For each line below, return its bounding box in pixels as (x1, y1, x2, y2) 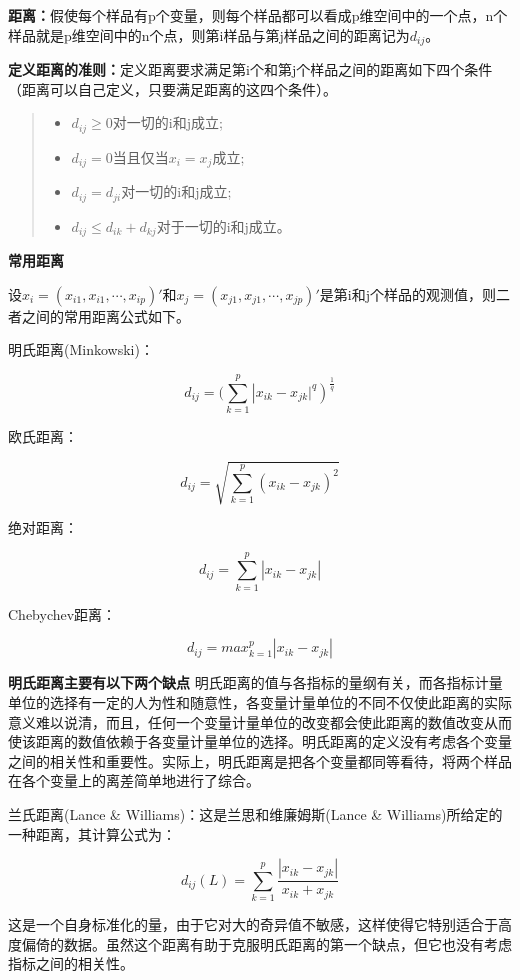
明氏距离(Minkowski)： (8, 339, 154, 360)
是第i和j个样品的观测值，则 (319, 283, 496, 304)
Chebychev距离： (8, 603, 117, 624)
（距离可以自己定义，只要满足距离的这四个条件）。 (8, 78, 337, 99)
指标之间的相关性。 (8, 953, 134, 974)
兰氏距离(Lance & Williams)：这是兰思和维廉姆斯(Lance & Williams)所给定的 (8, 803, 503, 824)
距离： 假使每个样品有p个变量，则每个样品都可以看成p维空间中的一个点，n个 (8, 5, 508, 25)
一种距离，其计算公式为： (8, 823, 176, 844)
